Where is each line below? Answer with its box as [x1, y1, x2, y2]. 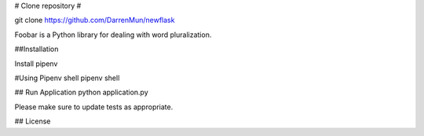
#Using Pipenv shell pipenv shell [14, 73, 120, 83]
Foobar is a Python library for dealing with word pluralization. [14, 30, 212, 39]
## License [14, 116, 51, 126]
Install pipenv [14, 59, 58, 68]
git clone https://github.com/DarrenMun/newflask [14, 16, 175, 25]
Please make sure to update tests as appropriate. [14, 102, 174, 112]
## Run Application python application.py [14, 87, 148, 97]
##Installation [14, 44, 59, 54]
